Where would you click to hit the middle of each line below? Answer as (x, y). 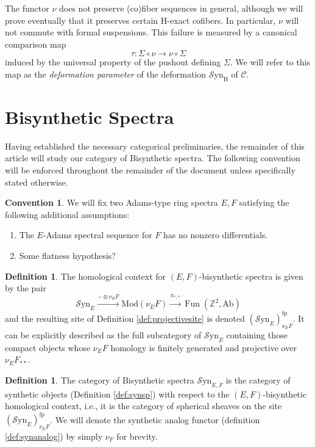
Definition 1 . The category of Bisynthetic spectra (100, 380)
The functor (27, 8)
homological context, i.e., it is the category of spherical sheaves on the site (143, 406)
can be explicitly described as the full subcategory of (103, 334)
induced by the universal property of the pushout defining (113, 62)
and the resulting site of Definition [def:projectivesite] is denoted (125, 318)
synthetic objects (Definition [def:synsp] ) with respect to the (117, 394)
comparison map (36, 44)
